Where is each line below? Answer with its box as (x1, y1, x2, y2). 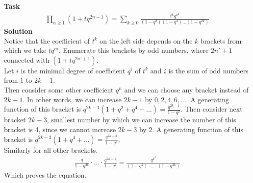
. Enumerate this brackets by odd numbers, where (58, 45, 209, 55)
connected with (4, 54, 50, 65)
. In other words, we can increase (23, 94, 122, 104)
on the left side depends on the (100, 35, 193, 46)
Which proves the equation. (4, 169, 87, 180)
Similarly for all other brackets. (4, 144, 98, 155)
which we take (4, 45, 47, 55)
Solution (4, 26, 33, 36)
